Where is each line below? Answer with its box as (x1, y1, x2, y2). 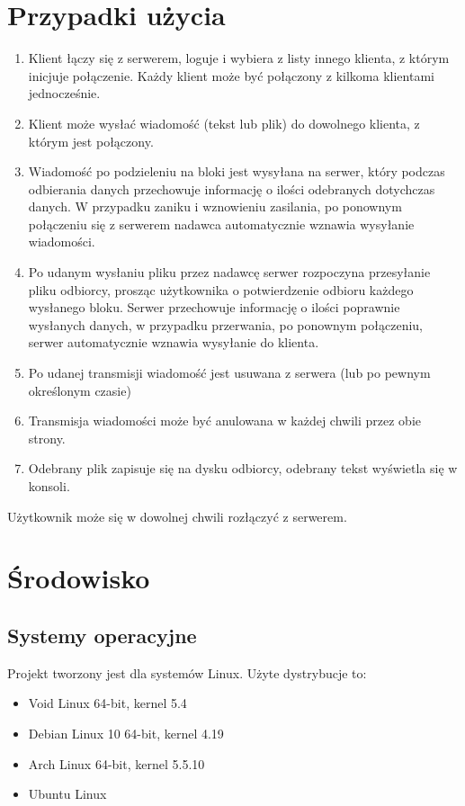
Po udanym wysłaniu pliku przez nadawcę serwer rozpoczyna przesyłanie (28, 263, 431, 282)
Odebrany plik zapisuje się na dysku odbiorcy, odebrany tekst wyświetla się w (28, 459, 458, 478)
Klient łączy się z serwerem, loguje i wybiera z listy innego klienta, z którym (28, 49, 450, 67)
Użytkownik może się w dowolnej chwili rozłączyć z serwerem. (7, 506, 347, 525)
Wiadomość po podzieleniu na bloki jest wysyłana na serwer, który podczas (28, 162, 445, 181)
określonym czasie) (28, 381, 131, 399)
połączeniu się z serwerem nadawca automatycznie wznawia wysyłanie (28, 214, 415, 233)
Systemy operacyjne (7, 621, 197, 649)
